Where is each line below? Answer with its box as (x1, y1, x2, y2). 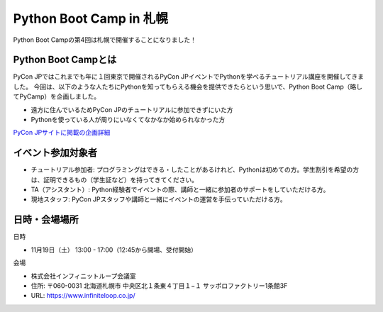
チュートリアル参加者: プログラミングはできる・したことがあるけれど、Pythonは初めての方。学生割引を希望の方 (30, 165, 360, 174)
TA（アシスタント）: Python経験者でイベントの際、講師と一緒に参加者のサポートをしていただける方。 (30, 185, 330, 194)
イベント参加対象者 (13, 147, 97, 159)
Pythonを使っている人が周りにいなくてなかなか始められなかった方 (30, 116, 226, 124)
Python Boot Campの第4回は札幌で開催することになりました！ (13, 35, 196, 44)
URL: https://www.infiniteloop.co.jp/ (30, 291, 135, 300)
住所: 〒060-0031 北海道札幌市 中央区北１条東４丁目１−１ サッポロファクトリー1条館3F (30, 281, 288, 290)
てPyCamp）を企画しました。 (13, 92, 101, 101)
